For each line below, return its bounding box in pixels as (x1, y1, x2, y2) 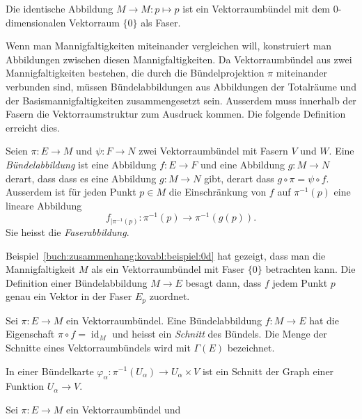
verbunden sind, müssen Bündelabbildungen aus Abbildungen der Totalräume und (6, 79, 356, 93)
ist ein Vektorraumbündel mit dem (182, 1, 331, 15)
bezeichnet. (227, 340, 275, 354)
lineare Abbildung (6, 198, 82, 212)
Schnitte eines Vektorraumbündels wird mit (6, 340, 191, 354)
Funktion (6, 379, 45, 393)
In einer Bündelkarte (6, 363, 94, 378)
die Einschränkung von (168, 184, 267, 199)
